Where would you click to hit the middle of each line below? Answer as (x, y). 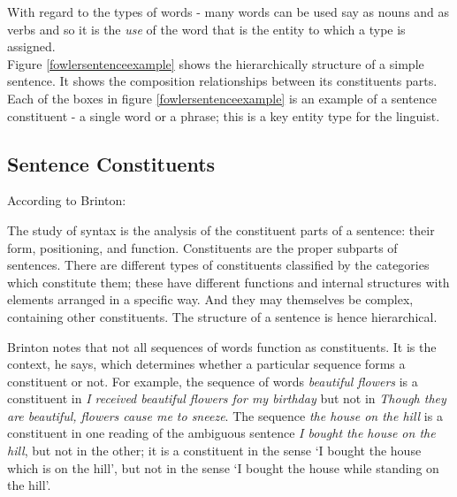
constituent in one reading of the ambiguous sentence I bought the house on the (221, 433)
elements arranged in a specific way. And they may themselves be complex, (210, 299)
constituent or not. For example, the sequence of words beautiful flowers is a (213, 381)
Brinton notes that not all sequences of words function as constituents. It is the (222, 346)
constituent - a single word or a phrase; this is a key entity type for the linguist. (224, 115)
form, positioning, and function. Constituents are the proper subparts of (202, 247)
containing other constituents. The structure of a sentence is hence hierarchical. (222, 316)
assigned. (31, 46)
